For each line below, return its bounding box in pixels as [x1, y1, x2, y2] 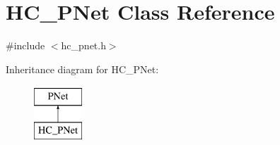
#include [6, 38, 45, 53]
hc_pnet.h [61, 38, 106, 53]
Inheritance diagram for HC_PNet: [6, 61, 159, 76]
